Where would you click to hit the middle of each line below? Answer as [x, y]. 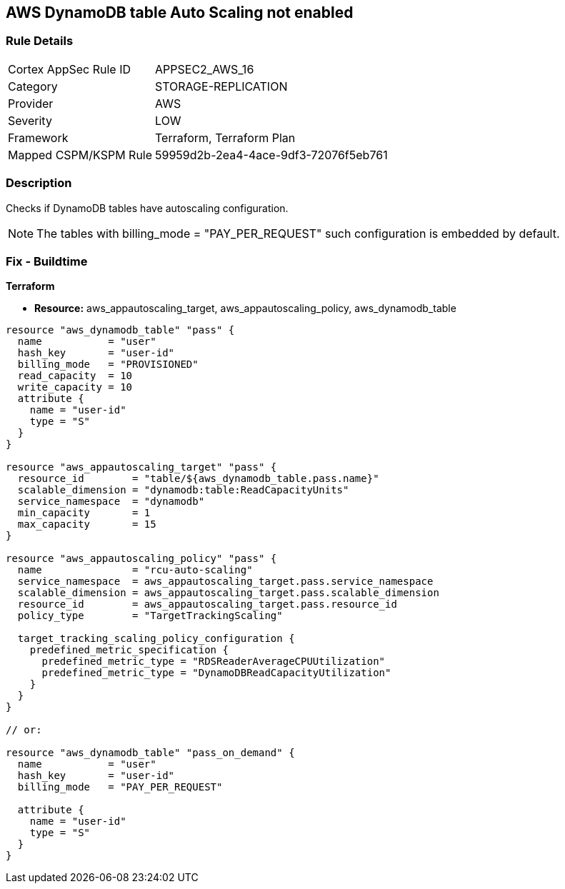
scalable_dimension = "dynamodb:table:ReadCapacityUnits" [183, 490]
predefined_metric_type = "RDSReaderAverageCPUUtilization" [214, 662]
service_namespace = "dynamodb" [111, 502]
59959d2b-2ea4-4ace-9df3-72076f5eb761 [271, 155]
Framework [38, 137]
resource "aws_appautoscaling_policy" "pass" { [141, 559]
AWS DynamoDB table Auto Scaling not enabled [180, 12]
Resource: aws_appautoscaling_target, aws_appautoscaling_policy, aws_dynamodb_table [245, 308]
